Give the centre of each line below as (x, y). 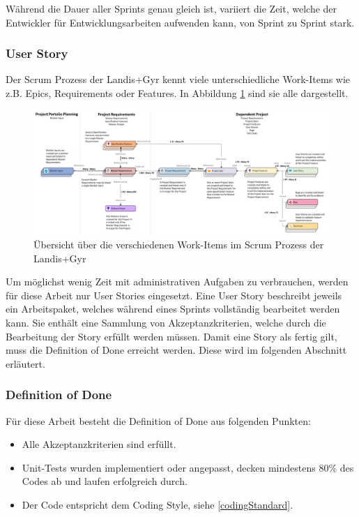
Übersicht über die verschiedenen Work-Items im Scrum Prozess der (179, 245)
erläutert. (25, 363)
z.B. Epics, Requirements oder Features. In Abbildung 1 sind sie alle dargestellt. (177, 93)
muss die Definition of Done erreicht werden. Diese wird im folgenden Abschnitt (176, 350)
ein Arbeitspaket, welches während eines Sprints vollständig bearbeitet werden (173, 309)
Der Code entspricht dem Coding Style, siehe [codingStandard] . (158, 504)
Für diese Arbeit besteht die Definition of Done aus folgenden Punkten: (158, 420)
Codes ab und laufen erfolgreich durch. (105, 481)
